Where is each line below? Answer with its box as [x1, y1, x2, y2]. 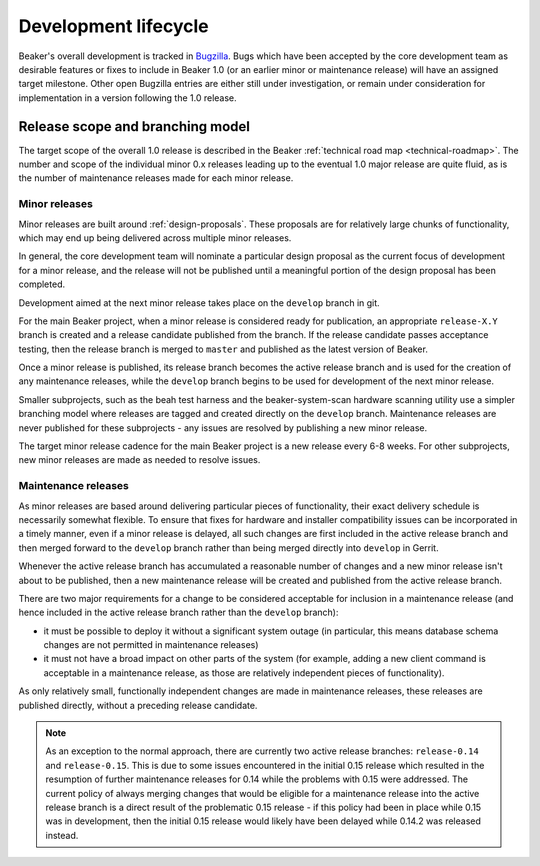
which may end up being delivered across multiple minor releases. [18, 231, 292, 244]
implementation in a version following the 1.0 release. [18, 91, 237, 104]
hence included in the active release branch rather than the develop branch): [18, 606, 339, 619]
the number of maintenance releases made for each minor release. [18, 172, 294, 184]
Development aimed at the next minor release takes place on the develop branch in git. [18, 296, 380, 309]
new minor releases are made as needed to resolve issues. [18, 454, 261, 466]
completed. [18, 278, 65, 290]
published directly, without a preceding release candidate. [18, 699, 258, 711]
